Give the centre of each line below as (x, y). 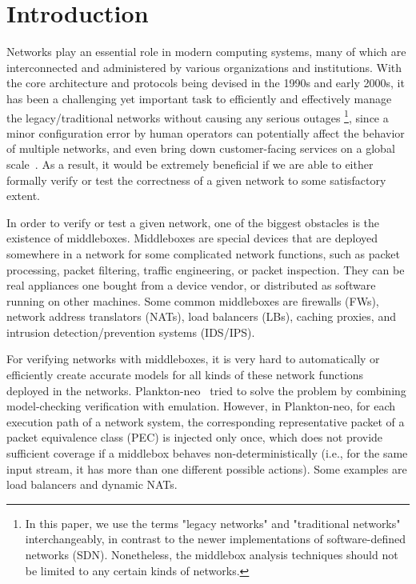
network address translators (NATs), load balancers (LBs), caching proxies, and (201, 316)
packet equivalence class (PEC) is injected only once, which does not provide (195, 437)
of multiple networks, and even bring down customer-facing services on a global (201, 148)
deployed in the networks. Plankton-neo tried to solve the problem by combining (206, 390)
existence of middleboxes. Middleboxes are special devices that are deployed (192, 238)
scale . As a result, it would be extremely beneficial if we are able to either (190, 164)
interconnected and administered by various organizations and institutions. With (204, 67)
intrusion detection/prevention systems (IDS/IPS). (131, 332)
